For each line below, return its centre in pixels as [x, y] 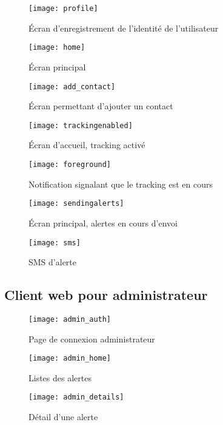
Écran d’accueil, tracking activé [87, 145]
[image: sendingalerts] [76, 204]
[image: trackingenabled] [81, 125]
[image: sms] [55, 243]
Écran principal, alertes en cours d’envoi [103, 223]
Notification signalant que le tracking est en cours [121, 184]
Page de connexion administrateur [92, 338]
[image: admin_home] [70, 359]
